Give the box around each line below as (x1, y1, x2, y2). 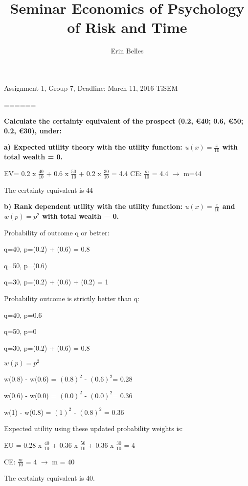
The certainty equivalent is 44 (4, 184, 93, 195)
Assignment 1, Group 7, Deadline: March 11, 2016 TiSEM (4, 82, 178, 93)
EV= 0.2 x (4, 168, 36, 178)
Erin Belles (111, 46, 144, 56)
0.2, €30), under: (4, 125, 62, 135)
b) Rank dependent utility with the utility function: (4, 201, 183, 211)
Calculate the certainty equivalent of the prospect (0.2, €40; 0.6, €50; (4, 116, 244, 126)
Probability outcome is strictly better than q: (4, 293, 139, 303)
